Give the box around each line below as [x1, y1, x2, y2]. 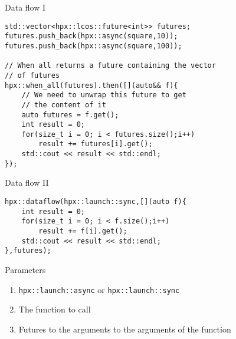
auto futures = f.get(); [21, 110, 119, 119]
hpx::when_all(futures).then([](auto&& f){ [5, 81, 178, 90]
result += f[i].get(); [38, 227, 127, 235]
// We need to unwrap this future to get [21, 91, 186, 100]
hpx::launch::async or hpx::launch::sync [18, 283, 180, 295]
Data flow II [5, 176, 49, 189]
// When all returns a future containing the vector [5, 61, 216, 70]
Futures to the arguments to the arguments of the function [18, 322, 231, 335]
